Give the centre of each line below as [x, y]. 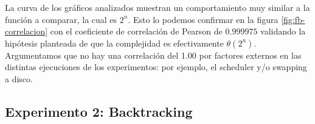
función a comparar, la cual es [61, 19]
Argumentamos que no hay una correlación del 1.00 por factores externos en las [153, 55]
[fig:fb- [293, 19]
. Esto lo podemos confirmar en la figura [203, 19]
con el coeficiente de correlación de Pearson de [136, 31]
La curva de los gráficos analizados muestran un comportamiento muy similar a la [157, 7]
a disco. [19, 78]
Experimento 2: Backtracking [99, 111]
